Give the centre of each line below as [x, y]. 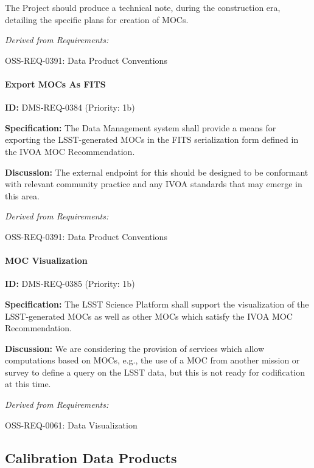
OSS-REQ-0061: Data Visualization [71, 425]
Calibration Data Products [91, 457]
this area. [22, 195]
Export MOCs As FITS [55, 84]
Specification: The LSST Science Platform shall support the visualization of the [157, 304]
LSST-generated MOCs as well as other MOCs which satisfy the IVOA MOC [149, 316]
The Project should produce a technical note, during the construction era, [143, 7]
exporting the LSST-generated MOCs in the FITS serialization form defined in [152, 139]
